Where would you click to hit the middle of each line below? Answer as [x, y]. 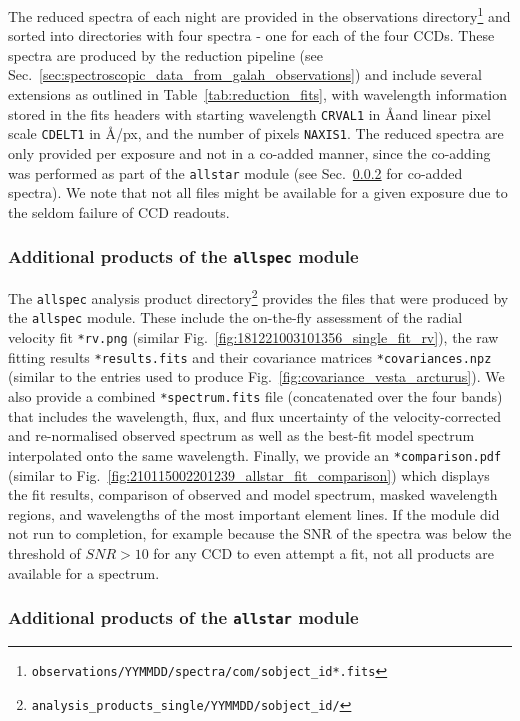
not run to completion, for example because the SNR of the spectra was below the [260, 533]
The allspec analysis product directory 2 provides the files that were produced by [258, 296]
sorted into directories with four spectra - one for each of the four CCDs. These [251, 35]
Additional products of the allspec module [183, 256]
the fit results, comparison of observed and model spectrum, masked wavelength [253, 494]
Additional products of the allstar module [183, 617]
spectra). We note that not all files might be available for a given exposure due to [258, 192]
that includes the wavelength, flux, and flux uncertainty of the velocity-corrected [254, 415]
